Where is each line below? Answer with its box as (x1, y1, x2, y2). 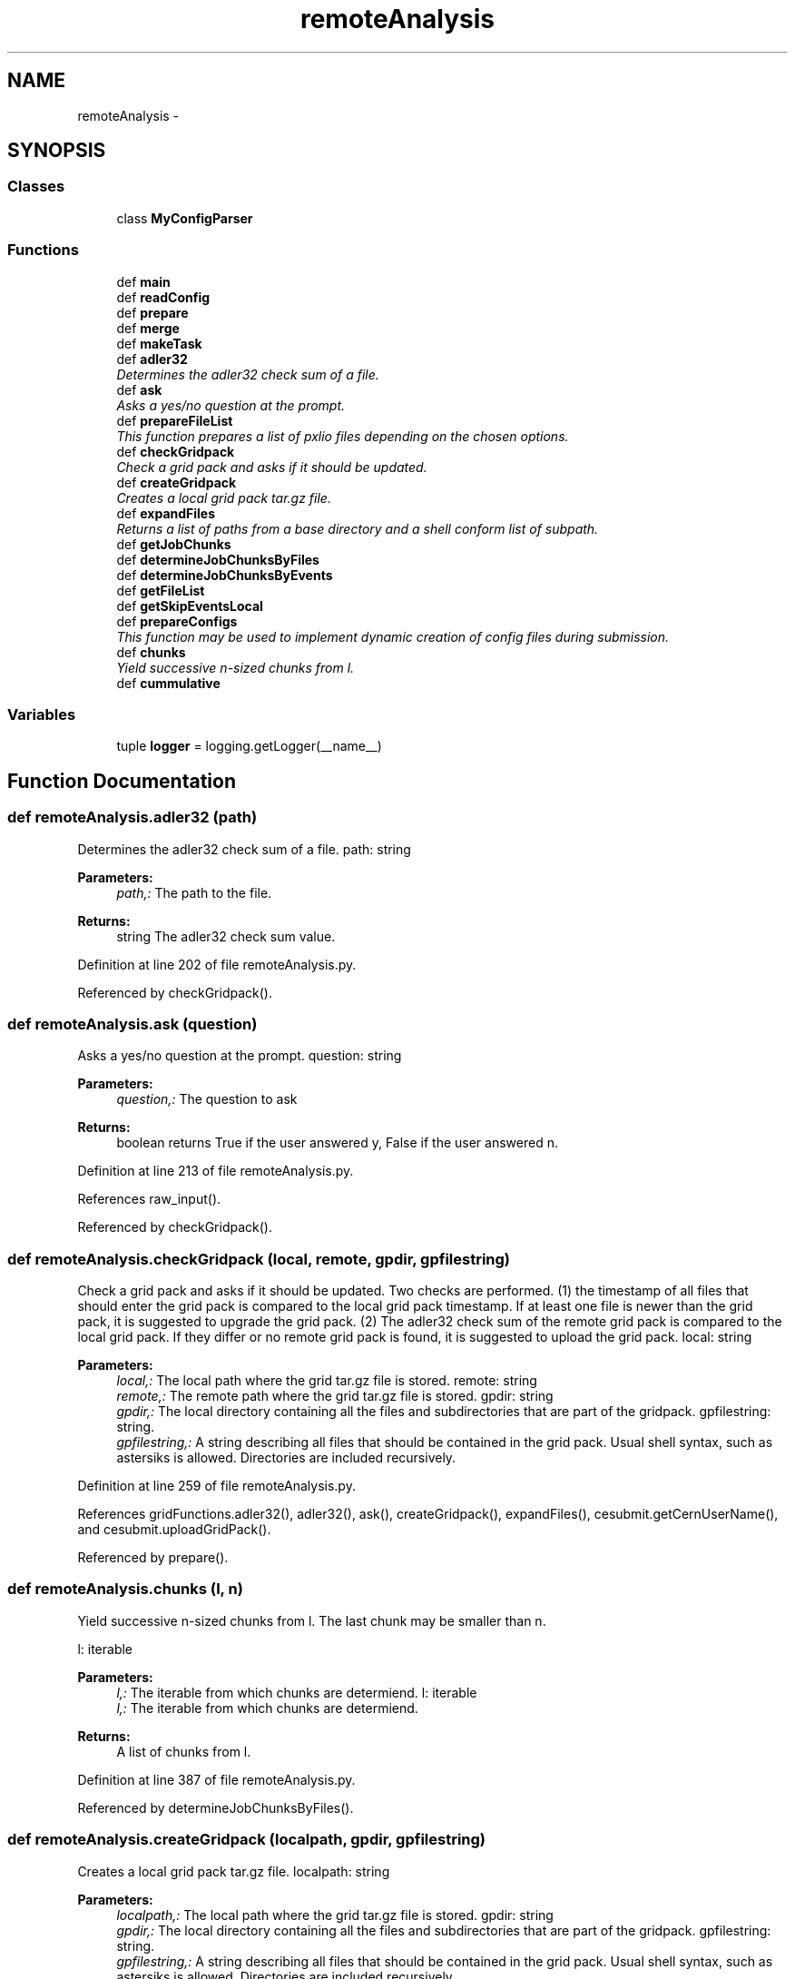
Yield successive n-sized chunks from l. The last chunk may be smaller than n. (77, 1612, 546, 1629)
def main (116, 273, 171, 290)
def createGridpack (116, 474, 237, 490)
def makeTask (116, 335, 202, 351)
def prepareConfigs (116, 613, 238, 629)
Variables (7, 704, 76, 724)
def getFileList (116, 582, 205, 598)
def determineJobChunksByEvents (116, 566, 333, 583)
